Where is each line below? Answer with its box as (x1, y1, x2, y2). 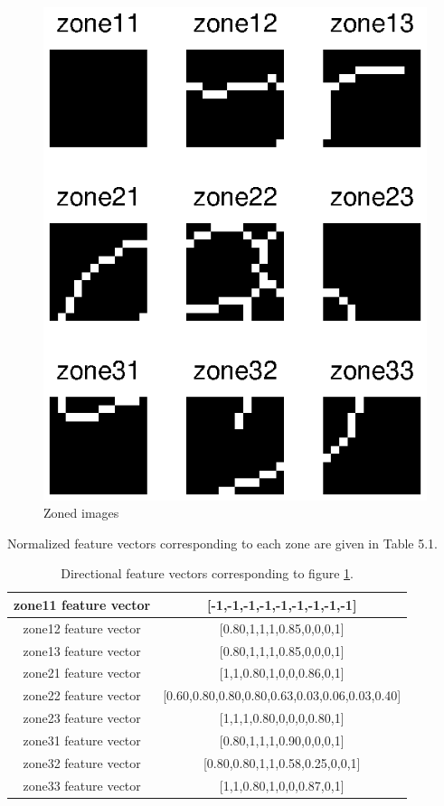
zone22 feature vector (23, 686, 141, 705)
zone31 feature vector (23, 730, 141, 749)
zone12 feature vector (23, 618, 141, 637)
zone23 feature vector (23, 708, 141, 727)
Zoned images (43, 503, 119, 522)
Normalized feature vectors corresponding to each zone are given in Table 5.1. (7, 533, 438, 552)
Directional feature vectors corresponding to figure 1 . (61, 564, 354, 583)
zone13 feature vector (23, 641, 141, 660)
